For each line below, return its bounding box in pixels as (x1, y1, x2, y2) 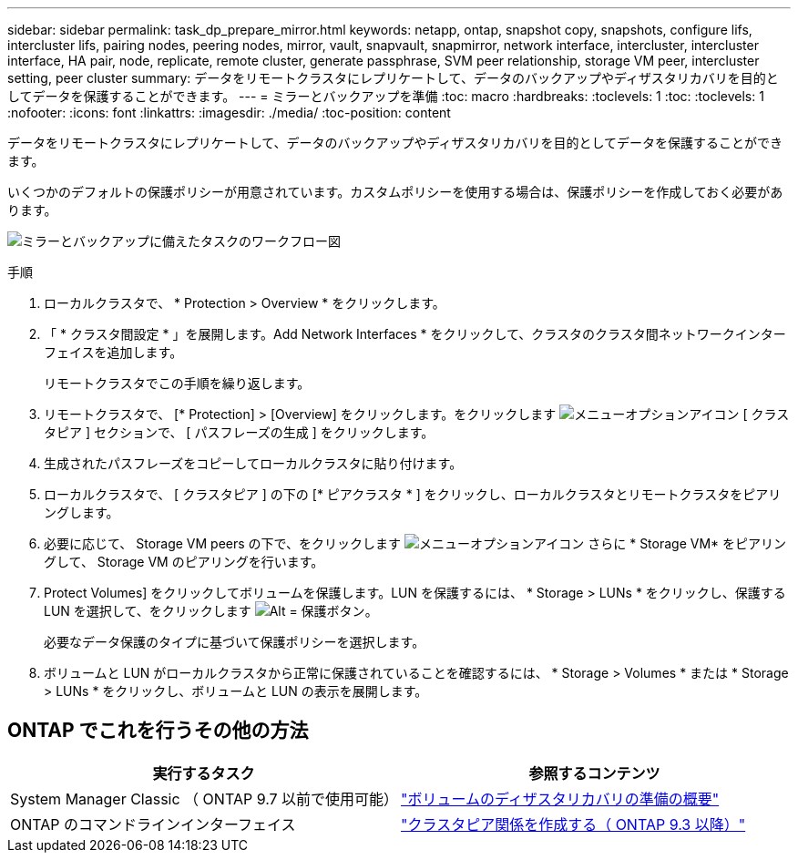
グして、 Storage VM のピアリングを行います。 (44, 554, 324, 569)
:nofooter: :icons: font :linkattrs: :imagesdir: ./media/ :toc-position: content (7, 105, 451, 120)
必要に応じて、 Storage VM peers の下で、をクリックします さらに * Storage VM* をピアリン (44, 536, 787, 551)
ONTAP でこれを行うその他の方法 (7, 719, 309, 742)
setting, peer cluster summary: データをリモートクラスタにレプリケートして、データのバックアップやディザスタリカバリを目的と (7, 70, 779, 86)
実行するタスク (152, 763, 255, 783)
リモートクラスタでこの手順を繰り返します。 (44, 375, 311, 391)
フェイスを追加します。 (44, 344, 183, 360)
